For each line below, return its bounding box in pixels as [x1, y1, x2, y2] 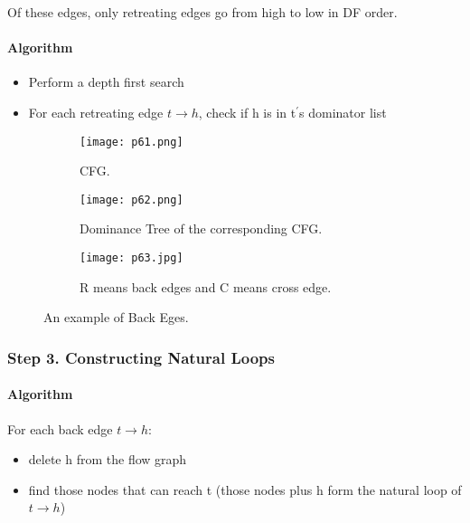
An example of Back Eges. [43, 308, 189, 327]
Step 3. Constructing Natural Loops [7, 346, 275, 368]
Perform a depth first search [28, 72, 184, 91]
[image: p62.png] [80, 193, 183, 206]
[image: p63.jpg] [80, 252, 183, 265]
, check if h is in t [198, 102, 296, 121]
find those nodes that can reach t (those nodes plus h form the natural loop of [28, 480, 462, 499]
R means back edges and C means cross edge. [80, 277, 332, 296]
